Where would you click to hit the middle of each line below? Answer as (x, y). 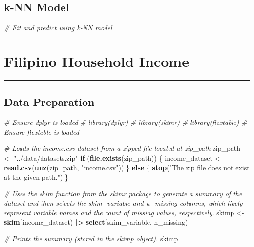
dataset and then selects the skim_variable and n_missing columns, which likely (123, 203)
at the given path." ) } (36, 177)
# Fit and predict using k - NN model (58, 28)
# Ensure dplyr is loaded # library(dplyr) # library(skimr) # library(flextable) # (126, 122)
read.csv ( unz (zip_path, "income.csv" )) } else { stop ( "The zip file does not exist (127, 167)
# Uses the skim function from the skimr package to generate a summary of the (123, 193)
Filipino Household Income (96, 61)
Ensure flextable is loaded (42, 132)
